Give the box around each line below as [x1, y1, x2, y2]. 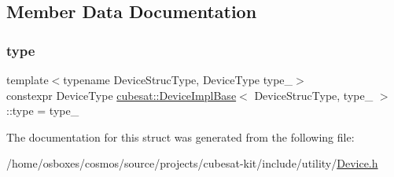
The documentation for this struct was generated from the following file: [6, 128, 355, 145]
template [6, 72, 49, 87]
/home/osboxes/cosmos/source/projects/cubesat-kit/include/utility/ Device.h [6, 155, 378, 171]
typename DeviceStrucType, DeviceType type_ [63, 72, 293, 87]
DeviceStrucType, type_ [254, 87, 374, 103]
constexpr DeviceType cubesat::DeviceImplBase [6, 87, 237, 103]
